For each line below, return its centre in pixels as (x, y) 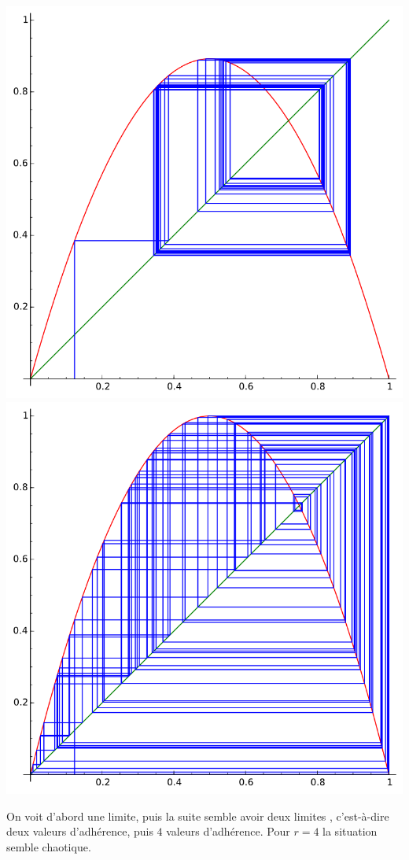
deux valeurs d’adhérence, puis (80, 831)
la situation (350, 831)
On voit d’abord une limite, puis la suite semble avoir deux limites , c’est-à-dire (198, 816)
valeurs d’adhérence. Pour (228, 831)
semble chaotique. (49, 847)
